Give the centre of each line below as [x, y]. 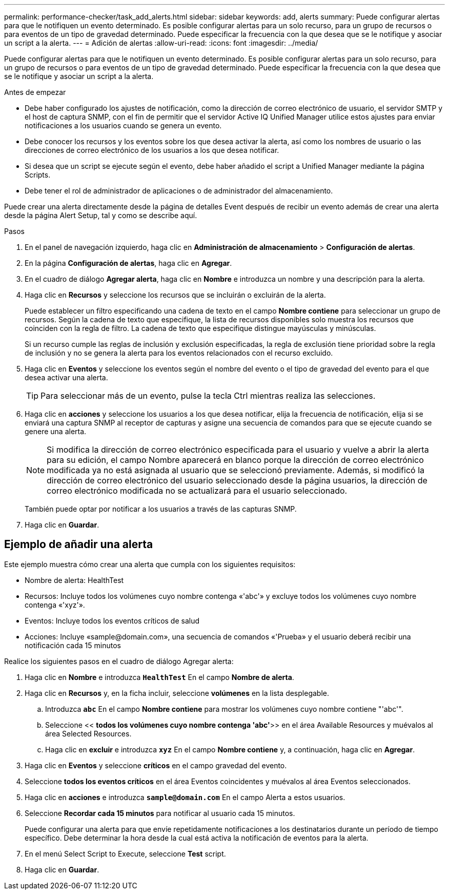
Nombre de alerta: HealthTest [74, 580]
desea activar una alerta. [66, 377]
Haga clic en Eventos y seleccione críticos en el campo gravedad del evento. [156, 765]
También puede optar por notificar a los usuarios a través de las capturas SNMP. [161, 509]
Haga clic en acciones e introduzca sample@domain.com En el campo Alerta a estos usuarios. [185, 797]
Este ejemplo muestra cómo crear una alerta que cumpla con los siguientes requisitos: [150, 564]
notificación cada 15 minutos [73, 645]
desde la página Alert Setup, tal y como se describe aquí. [101, 215]
